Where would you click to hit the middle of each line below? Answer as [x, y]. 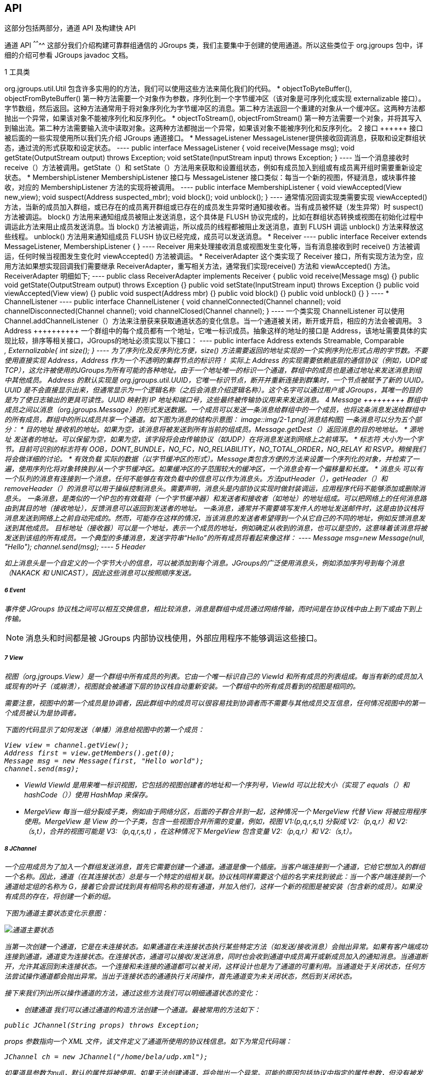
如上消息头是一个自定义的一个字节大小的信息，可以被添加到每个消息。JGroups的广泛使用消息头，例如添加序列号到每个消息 [205, 563]
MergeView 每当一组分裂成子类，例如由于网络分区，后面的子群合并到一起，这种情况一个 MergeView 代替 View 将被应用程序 [225, 811]
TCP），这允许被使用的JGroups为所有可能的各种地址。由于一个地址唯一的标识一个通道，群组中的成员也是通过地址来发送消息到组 [213, 370]
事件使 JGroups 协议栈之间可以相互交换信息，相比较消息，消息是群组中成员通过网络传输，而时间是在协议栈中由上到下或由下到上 [213, 609]
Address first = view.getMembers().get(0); [90, 753]
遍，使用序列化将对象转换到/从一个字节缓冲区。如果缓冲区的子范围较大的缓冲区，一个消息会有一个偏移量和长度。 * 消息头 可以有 [214, 469]
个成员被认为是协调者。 [42, 713]
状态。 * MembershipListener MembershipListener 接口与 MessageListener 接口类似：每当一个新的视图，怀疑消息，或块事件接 [210, 178]
